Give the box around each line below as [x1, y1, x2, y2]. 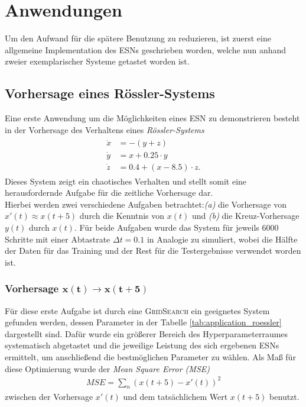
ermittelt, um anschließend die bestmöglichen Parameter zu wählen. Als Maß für [5, 350, 296, 363]
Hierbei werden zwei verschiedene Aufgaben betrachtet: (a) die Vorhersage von [5, 198, 287, 210]
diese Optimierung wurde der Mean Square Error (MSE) [5, 362, 210, 374]
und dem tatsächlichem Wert [123, 390, 228, 402]
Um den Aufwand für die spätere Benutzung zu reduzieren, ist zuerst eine [5, 32, 271, 44]
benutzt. [269, 390, 300, 402]
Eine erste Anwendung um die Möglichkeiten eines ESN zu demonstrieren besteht [5, 112, 300, 124]
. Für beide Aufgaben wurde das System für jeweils [74, 221, 259, 234]
